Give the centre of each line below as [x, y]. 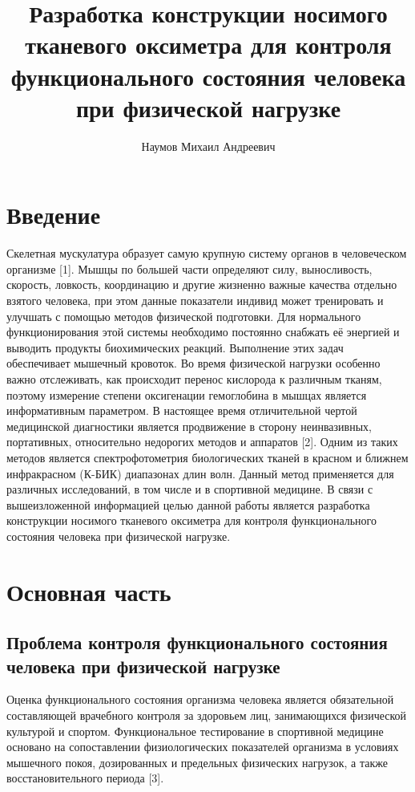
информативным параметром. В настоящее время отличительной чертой [182, 410]
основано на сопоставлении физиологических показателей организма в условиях [203, 747]
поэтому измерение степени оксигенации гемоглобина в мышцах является [187, 394]
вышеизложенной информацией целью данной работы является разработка [188, 504]
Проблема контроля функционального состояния [197, 642]
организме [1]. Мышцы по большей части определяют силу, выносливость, [189, 268]
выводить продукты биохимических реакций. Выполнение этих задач [175, 347]
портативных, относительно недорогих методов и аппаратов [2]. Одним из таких [202, 442]
